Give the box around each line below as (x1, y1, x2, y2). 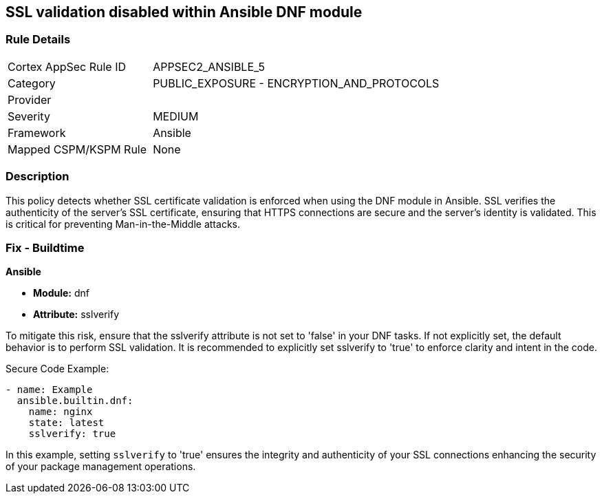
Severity (8, 109, 50, 123)
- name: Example (6, 384, 93, 396)
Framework (8, 125, 66, 140)
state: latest (28, 417, 105, 429)
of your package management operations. (6, 460, 196, 473)
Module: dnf (33, 287, 89, 299)
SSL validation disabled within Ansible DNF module (6, 3, 363, 21)
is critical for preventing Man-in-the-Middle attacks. (6, 217, 240, 230)
